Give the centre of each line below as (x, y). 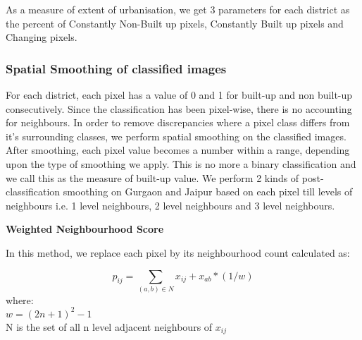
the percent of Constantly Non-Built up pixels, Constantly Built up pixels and (175, 23)
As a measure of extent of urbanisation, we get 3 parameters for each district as (178, 9)
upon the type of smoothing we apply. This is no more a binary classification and (181, 163)
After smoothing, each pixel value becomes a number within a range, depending (178, 150)
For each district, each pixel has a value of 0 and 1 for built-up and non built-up (179, 95)
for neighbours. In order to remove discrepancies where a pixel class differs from (178, 122)
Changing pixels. (42, 37)
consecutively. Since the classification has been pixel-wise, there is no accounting (179, 108)
